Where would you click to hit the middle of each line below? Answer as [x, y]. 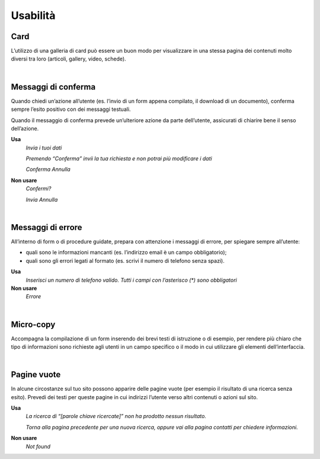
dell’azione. [25, 128]
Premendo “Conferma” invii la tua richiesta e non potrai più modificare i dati [119, 159]
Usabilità [33, 15]
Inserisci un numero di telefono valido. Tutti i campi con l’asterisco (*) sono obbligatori [131, 280]
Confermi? [39, 189]
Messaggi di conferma [53, 87]
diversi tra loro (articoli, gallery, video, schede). [69, 59]
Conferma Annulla [48, 170]
